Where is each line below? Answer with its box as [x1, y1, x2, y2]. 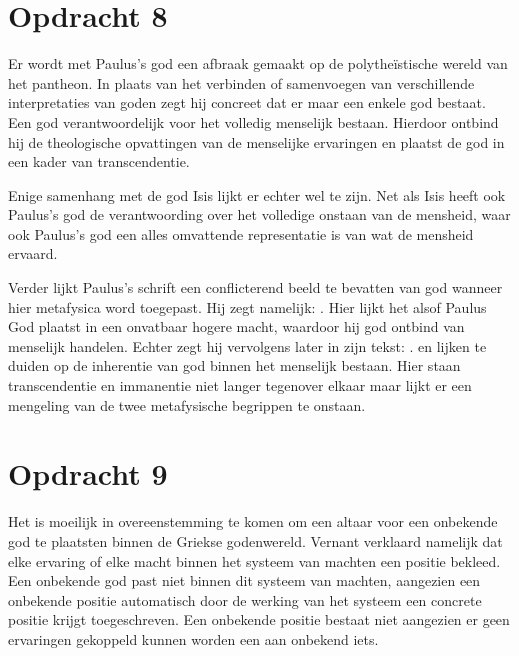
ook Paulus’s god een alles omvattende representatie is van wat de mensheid [8, 223, 474, 244]
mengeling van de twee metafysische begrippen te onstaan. [8, 394, 366, 415]
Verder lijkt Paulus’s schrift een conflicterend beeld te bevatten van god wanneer [8, 277, 503, 298]
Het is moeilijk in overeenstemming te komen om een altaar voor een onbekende [8, 511, 498, 532]
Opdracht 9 [8, 453, 168, 494]
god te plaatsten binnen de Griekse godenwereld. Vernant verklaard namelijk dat [8, 530, 503, 551]
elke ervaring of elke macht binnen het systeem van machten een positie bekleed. [8, 550, 501, 571]
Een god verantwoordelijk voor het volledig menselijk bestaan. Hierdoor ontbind [8, 111, 499, 132]
